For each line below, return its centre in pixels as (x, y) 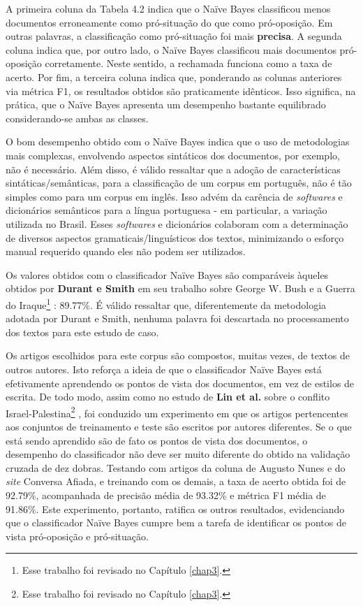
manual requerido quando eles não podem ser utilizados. (126, 251)
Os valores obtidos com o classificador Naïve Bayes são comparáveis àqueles (167, 274)
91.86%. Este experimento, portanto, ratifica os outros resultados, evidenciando (175, 508)
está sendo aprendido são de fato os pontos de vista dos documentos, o (157, 440)
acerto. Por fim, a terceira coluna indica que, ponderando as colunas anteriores (174, 77)
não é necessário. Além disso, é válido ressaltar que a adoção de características (173, 169)
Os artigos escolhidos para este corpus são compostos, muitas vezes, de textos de (178, 355)
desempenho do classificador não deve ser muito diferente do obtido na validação (178, 454)
